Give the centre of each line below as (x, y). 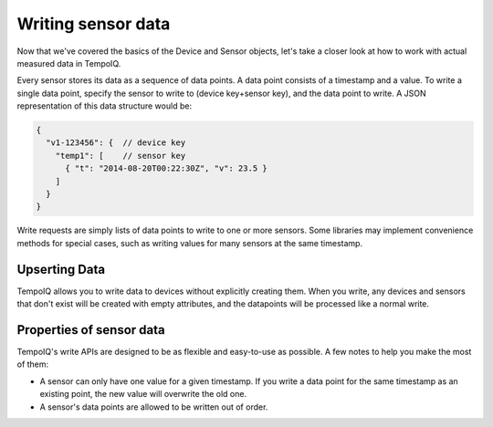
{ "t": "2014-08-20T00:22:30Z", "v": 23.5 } (167, 168)
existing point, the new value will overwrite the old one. (143, 394)
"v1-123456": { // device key (116, 143)
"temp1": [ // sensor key (121, 156)
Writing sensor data (94, 24)
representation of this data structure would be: (104, 106)
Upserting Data (61, 269)
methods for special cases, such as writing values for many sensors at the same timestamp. (190, 243)
